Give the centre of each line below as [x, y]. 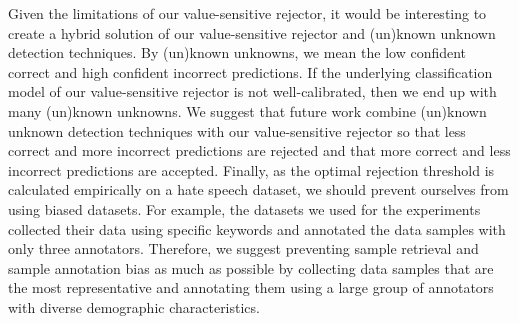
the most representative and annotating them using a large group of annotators [251, 287]
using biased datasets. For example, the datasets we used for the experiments [244, 208]
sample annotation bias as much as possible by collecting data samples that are [251, 267]
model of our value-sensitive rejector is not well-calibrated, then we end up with [252, 91]
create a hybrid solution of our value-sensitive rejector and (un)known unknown [252, 32]
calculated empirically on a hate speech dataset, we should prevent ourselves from [258, 189]
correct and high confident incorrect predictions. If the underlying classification [250, 71]
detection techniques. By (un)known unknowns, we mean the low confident [237, 52]
